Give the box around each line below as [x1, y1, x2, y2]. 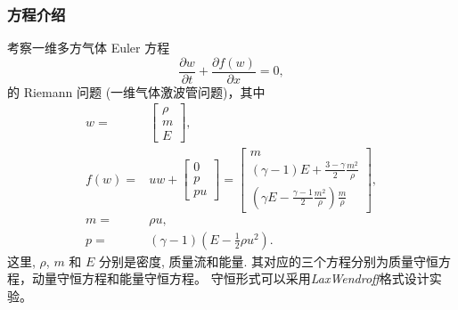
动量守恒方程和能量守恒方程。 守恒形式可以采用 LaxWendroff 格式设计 [31, 269, 429, 288]
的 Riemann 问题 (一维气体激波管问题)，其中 [7, 82, 266, 101]
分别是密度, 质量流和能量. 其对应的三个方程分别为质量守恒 [99, 251, 439, 270]
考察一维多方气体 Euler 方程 [7, 38, 170, 57]
